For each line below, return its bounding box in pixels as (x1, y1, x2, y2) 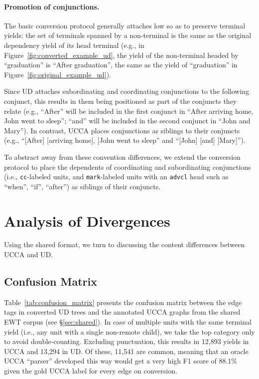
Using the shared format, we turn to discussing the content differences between (4, 239, 245, 250)
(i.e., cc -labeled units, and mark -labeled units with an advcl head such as (4, 171, 229, 182)
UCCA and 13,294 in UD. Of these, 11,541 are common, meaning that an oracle (4, 346, 249, 356)
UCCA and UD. (4, 249, 53, 260)
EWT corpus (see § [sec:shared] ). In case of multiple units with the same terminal (4, 317, 252, 327)
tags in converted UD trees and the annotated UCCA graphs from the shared (4, 307, 241, 317)
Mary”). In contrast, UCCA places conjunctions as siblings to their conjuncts (4, 125, 240, 135)
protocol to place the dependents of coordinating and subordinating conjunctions (4, 161, 251, 172)
